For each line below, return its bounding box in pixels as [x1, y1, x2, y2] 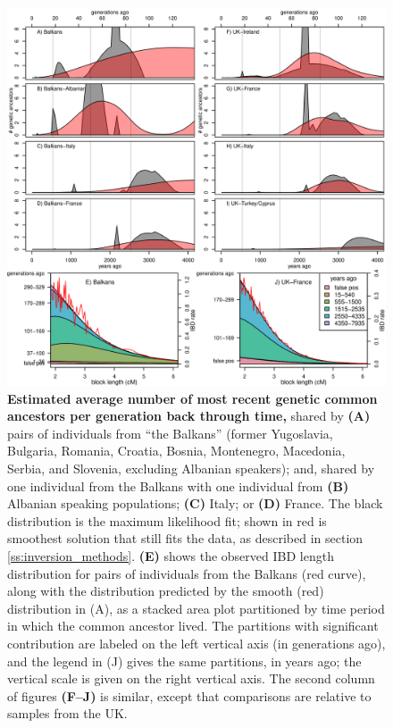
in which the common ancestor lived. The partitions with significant [7, 616, 379, 635]
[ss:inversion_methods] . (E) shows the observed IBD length [7, 546, 334, 565]
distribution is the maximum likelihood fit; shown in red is [7, 511, 327, 530]
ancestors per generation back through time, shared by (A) [7, 406, 371, 425]
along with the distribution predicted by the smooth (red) [7, 582, 324, 600]
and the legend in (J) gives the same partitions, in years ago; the [7, 651, 362, 670]
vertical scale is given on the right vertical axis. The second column [7, 669, 375, 688]
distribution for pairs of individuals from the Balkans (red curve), [7, 564, 366, 582]
